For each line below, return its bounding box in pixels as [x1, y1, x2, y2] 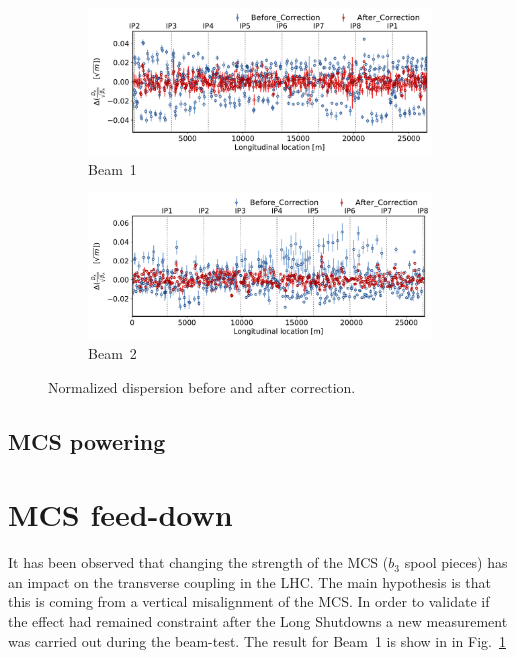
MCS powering [8, 425, 166, 456]
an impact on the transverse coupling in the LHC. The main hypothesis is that [8, 571, 491, 592]
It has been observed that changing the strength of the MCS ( [8, 552, 389, 573]
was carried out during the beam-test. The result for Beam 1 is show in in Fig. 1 [8, 630, 506, 651]
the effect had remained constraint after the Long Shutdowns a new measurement [8, 610, 508, 631]
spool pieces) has [404, 552, 508, 573]
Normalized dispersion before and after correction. [48, 376, 356, 397]
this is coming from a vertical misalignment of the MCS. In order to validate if [8, 591, 490, 612]
